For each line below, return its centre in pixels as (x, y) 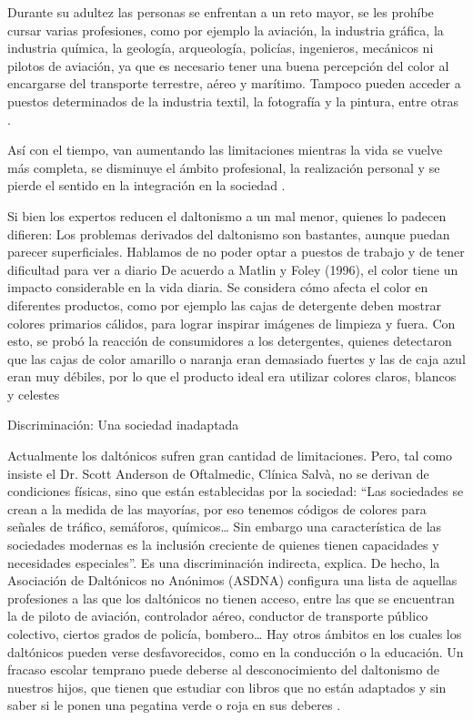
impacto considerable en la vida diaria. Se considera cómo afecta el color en (218, 287)
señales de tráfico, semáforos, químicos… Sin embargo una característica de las (225, 527)
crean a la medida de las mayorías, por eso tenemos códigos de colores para (217, 508)
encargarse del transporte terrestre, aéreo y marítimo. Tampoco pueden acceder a (234, 83)
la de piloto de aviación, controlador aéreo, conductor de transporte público (218, 616)
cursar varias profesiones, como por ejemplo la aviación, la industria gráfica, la (226, 30)
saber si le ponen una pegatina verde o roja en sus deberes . (174, 705)
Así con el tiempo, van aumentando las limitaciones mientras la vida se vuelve (225, 150)
